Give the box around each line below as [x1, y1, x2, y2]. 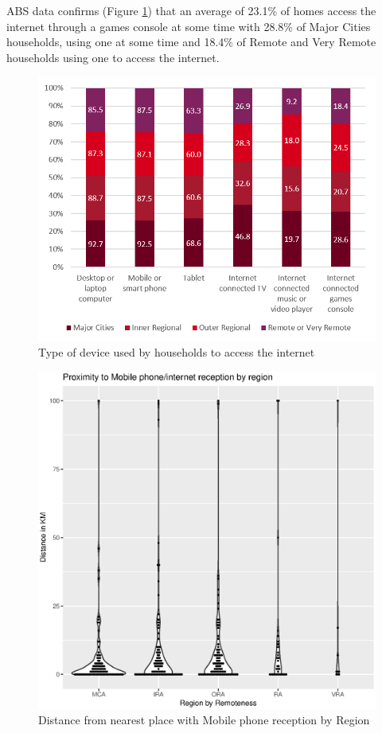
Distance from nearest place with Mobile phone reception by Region [38, 712, 370, 728]
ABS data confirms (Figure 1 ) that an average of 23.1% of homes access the [6, 2, 376, 18]
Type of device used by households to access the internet [38, 344, 315, 361]
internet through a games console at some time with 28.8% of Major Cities [6, 18, 371, 34]
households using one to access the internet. [6, 49, 220, 65]
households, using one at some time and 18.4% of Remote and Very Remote [6, 33, 376, 50]
